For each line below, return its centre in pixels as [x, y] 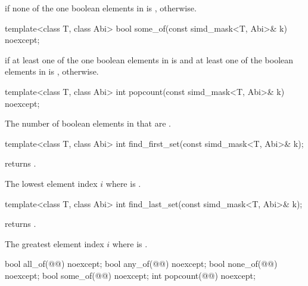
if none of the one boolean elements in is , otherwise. [101, 8]
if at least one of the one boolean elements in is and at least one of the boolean [149, 59]
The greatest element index [55, 243]
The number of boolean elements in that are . [88, 123]
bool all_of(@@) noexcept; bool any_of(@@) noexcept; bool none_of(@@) [141, 264]
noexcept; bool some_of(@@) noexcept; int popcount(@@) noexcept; [130, 275]
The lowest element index [51, 183]
